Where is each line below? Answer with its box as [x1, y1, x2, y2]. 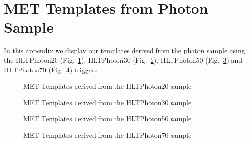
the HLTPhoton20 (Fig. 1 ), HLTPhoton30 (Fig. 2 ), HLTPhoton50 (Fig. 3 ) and [4, 54, 243, 65]
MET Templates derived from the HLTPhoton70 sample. [23, 129, 193, 140]
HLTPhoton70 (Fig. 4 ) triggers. [4, 64, 99, 74]
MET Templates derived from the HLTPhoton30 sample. [23, 97, 193, 107]
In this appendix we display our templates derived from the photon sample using [4, 45, 245, 55]
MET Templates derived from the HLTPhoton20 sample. [23, 81, 193, 91]
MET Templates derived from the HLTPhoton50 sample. [23, 113, 193, 124]
